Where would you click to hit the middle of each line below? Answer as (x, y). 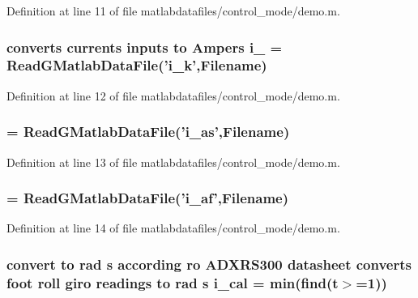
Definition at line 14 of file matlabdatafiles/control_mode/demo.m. (173, 228)
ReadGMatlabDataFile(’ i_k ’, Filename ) (137, 65)
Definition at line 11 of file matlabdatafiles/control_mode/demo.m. (173, 11)
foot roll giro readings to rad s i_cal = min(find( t (173, 282)
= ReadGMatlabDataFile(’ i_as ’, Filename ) (148, 132)
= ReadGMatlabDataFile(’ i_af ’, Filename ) (148, 198)
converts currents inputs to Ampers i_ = (145, 47)
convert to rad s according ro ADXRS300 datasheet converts (209, 264)
